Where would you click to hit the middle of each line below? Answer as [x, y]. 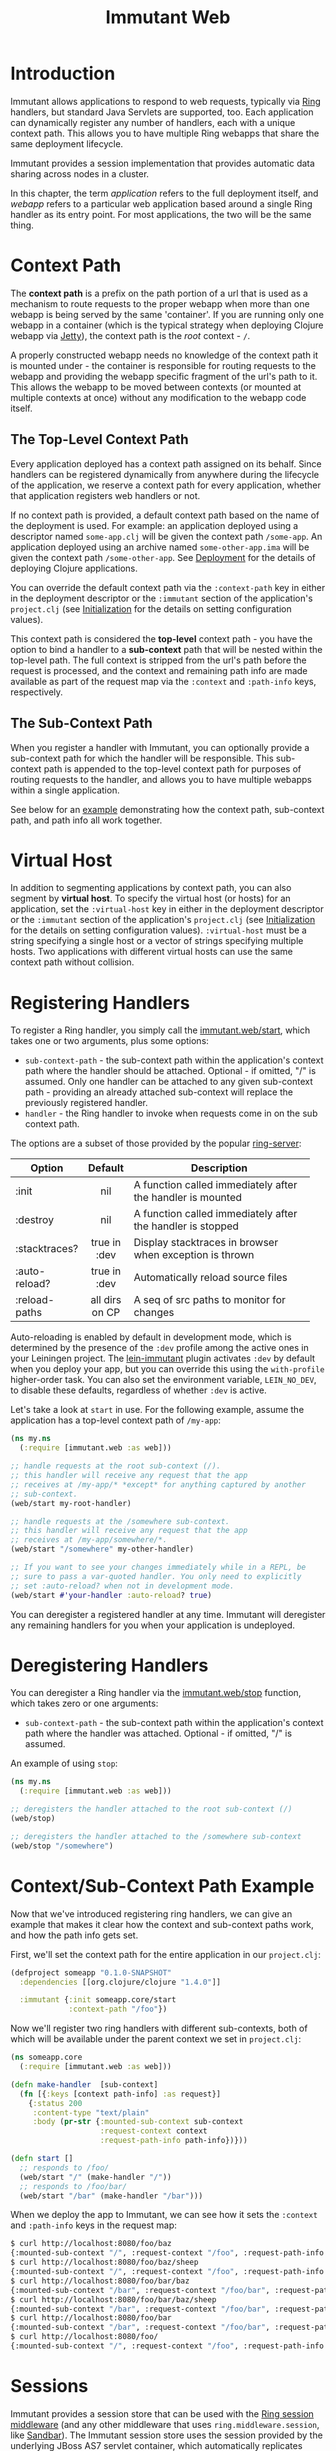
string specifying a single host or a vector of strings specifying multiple [157, 941]
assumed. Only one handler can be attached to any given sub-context [168, 1082]
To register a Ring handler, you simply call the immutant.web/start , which [160, 1030]
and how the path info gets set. [74, 1935]
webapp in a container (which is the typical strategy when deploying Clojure [167, 325]
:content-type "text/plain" [91, 2112]
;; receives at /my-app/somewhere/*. [89, 1540]
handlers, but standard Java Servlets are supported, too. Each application [162, 112]
